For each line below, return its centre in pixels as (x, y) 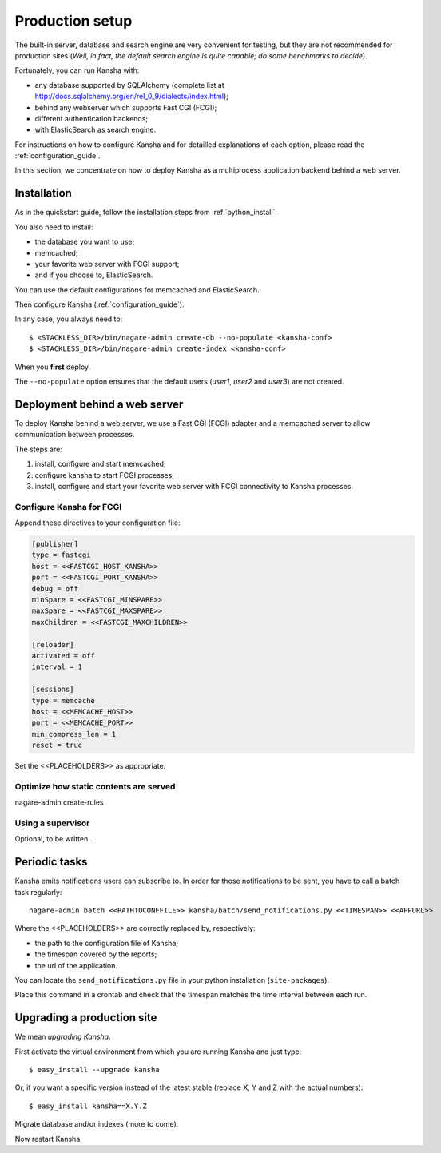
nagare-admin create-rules (59, 802)
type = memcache (64, 700)
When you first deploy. (53, 367)
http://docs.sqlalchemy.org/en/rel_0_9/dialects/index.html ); (132, 97)
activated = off (64, 656)
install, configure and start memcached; (101, 464)
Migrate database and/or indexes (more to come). (97, 1124)
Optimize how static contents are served (95, 786)
